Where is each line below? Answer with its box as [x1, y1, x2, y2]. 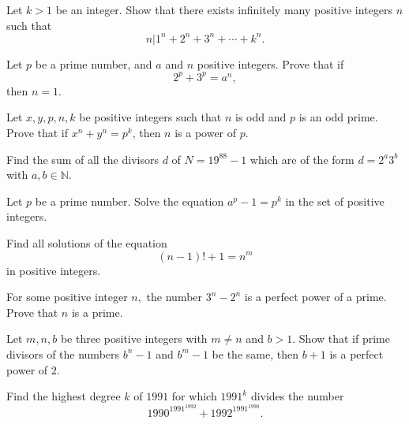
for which [171, 388, 217, 404]
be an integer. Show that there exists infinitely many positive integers [55, 2, 392, 17]
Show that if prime [298, 330, 390, 347]
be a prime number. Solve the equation [35, 192, 224, 209]
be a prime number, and [35, 55, 152, 72]
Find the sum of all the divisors [6, 151, 159, 167]
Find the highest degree [6, 388, 121, 404]
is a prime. [71, 303, 123, 320]
